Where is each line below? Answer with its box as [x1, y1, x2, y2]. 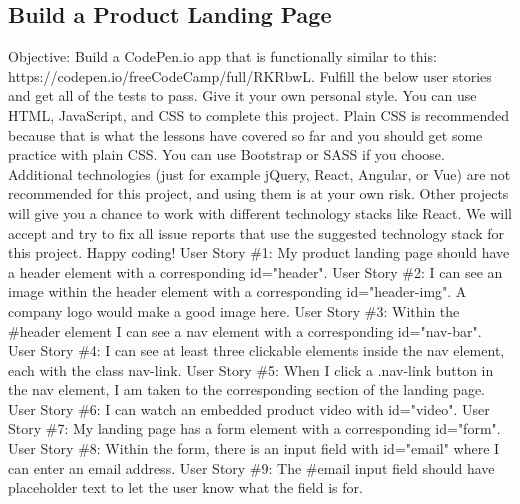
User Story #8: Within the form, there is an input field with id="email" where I [8, 438, 500, 459]
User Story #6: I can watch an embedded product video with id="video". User [8, 398, 490, 419]
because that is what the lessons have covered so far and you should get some [8, 124, 483, 145]
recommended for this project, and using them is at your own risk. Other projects [8, 183, 509, 204]
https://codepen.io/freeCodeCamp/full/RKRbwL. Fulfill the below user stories [8, 65, 492, 86]
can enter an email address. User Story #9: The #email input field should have [8, 457, 495, 478]
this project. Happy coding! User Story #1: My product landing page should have [8, 242, 510, 263]
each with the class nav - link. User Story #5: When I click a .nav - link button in [8, 359, 494, 380]
